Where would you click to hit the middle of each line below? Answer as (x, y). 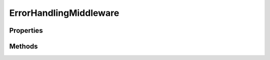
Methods (23, 46)
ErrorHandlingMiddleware (64, 13)
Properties (26, 30)
